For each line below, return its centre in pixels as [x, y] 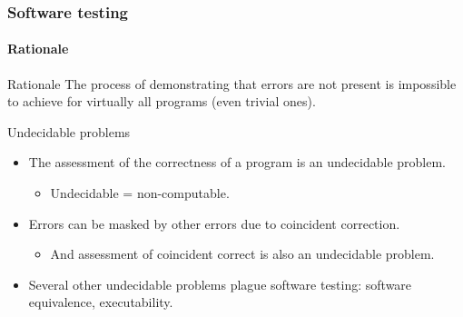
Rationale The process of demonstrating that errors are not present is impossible [232, 83]
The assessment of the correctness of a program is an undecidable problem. [237, 162]
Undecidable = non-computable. [140, 193]
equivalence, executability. [101, 302]
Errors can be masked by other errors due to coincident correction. [214, 223]
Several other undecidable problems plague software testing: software [220, 284]
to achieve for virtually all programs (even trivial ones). [162, 101]
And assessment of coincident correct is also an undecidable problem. [242, 254]
